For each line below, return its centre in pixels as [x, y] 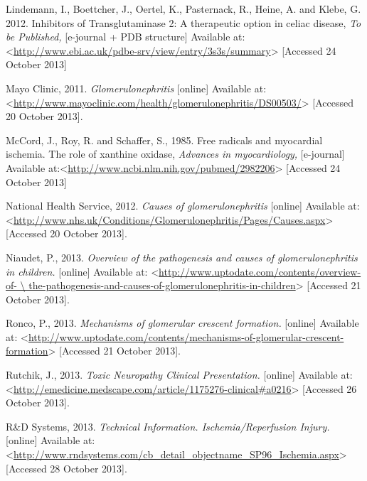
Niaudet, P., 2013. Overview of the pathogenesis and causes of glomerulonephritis [182, 257]
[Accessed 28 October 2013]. [67, 468]
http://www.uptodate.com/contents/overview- [260, 271]
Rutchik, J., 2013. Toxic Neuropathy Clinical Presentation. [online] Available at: [179, 375]
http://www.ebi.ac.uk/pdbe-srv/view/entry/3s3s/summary [142, 50]
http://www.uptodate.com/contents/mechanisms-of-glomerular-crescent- [186, 336]
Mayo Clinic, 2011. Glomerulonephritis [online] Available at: [136, 88]
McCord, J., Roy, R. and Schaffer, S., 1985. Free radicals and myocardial [164, 140]
